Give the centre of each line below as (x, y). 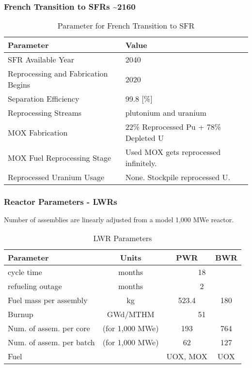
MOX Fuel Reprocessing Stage (60, 157)
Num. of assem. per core (49, 328)
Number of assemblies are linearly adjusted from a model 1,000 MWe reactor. (119, 220)
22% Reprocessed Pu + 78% (173, 127)
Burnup (21, 314)
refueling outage (35, 286)
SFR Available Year (41, 60)
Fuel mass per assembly (48, 300)
